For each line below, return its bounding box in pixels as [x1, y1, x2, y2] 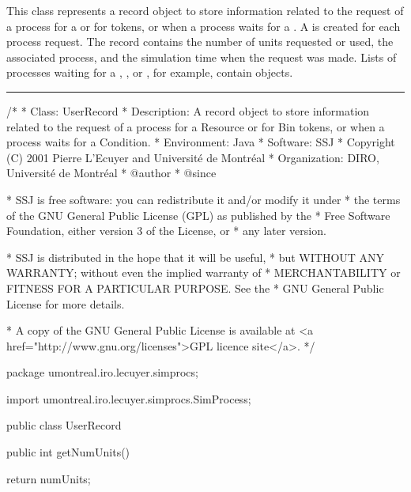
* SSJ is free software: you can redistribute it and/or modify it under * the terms [6, 191, 401, 207]
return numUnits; [6, 470, 91, 486]
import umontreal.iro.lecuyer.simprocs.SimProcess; [6, 390, 251, 407]
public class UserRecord [6, 417, 122, 433]
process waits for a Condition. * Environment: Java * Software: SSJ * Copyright [6, 134, 395, 150]
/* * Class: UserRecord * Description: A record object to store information [6, 102, 370, 119]
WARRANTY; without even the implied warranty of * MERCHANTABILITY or [6, 264, 401, 281]
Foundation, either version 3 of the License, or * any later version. [6, 222, 326, 239]
